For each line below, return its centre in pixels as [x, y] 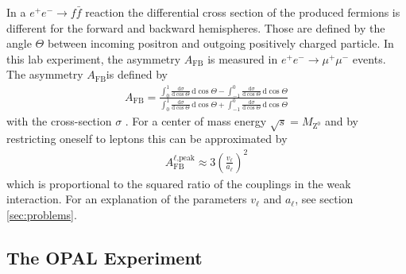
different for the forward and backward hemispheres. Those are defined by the [196, 27]
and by [341, 120]
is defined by [137, 74]
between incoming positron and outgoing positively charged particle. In [220, 43]
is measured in [243, 58]
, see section [324, 199]
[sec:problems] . [42, 214]
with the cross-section [59, 120]
